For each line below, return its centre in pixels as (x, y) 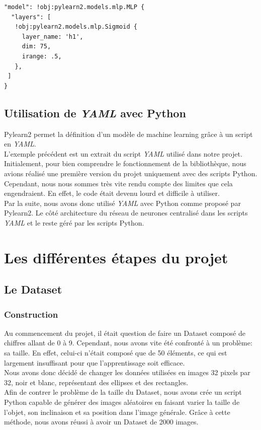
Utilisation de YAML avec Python (95, 113)
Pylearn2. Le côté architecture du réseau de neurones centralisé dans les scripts (126, 213)
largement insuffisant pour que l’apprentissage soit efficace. (95, 362)
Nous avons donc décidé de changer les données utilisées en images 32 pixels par (127, 372)
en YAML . (20, 144)
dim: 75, (36, 47)
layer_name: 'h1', (53, 37)
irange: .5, (42, 56)
